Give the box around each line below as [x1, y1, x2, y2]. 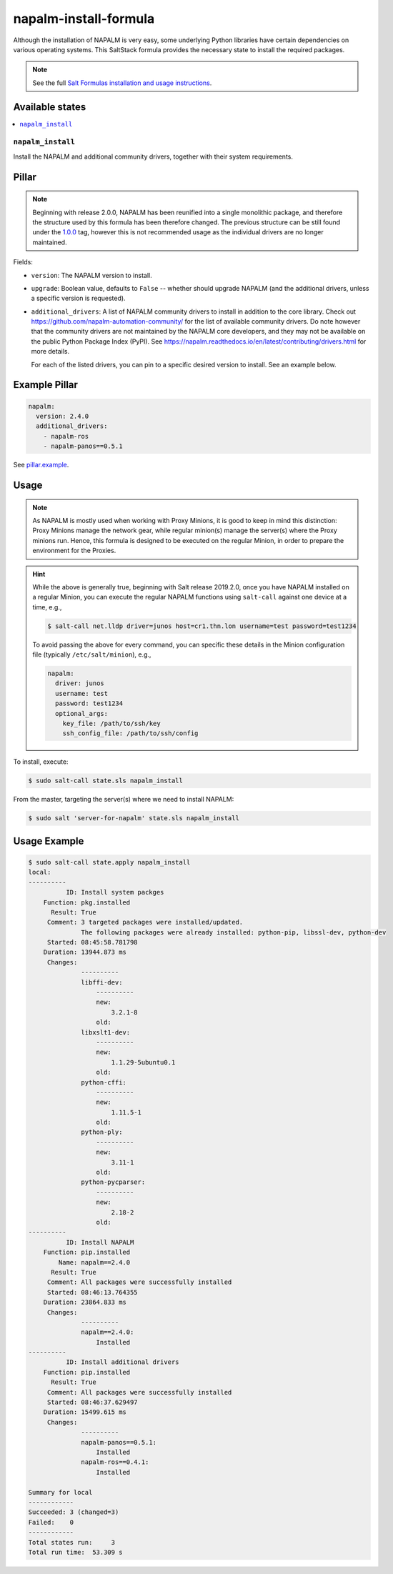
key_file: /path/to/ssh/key [62, 719, 161, 728]
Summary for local [28, 1488, 93, 1496]
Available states [13, 101, 86, 113]
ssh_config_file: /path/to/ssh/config [62, 729, 199, 737]
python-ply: [81, 1128, 123, 1136]
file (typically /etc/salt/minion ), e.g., [32, 650, 151, 659]
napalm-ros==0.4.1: [81, 1458, 149, 1466]
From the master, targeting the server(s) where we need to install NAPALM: [13, 795, 234, 804]
